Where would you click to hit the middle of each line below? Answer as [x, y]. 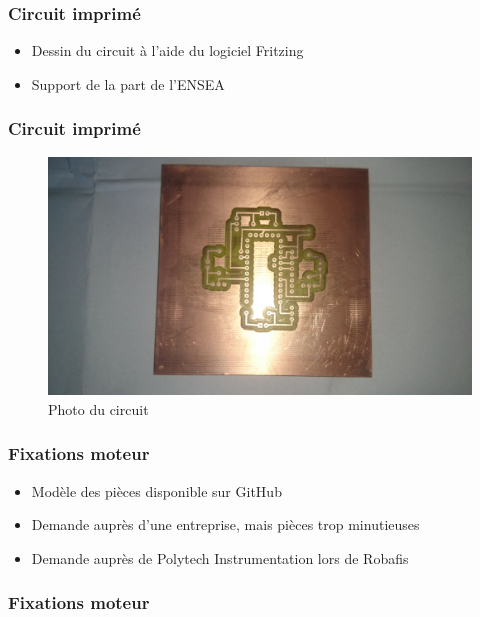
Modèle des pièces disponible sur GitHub [156, 490]
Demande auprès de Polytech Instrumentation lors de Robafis [220, 557]
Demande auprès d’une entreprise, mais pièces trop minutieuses [225, 524]
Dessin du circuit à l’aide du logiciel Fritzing [167, 50]
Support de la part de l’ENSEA [128, 83]
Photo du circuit [98, 408]
